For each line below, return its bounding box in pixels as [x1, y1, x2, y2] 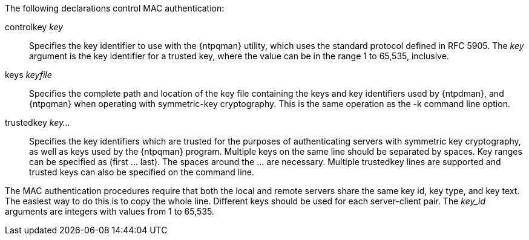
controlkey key [5, 22, 64, 32]
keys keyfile [5, 70, 52, 80]
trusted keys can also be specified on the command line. [29, 167, 255, 177]
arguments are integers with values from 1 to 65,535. [5, 206, 214, 216]
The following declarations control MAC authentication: [5, 3, 225, 13]
